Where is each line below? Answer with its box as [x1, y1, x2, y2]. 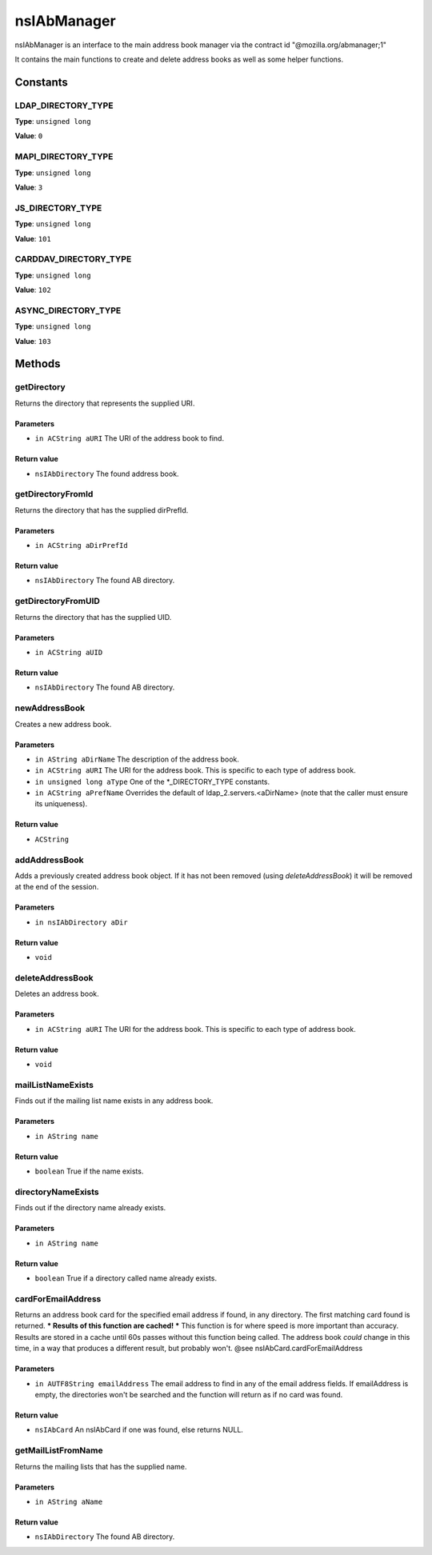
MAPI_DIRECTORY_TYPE [14, 151, 114, 162]
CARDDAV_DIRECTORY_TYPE [14, 254, 132, 265]
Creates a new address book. [14, 719, 112, 729]
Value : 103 [14, 336, 51, 346]
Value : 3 [14, 182, 43, 192]
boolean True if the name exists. [34, 1166, 144, 1176]
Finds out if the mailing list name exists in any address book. [14, 1096, 214, 1105]
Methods [14, 357, 61, 371]
